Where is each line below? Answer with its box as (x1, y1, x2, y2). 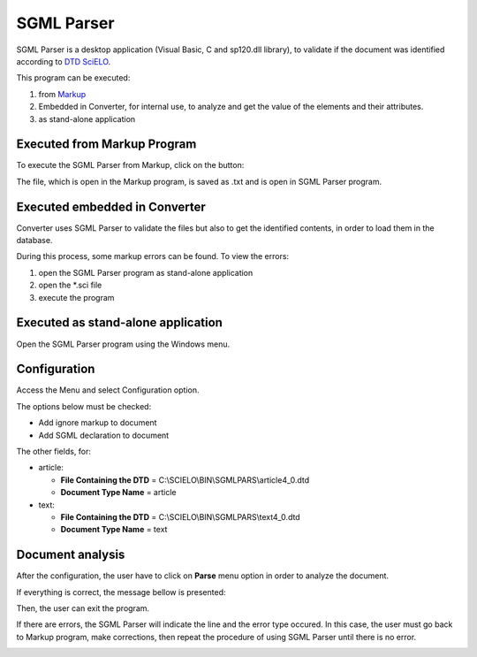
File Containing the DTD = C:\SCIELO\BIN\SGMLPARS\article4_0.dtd (60, 474, 309, 485)
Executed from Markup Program (16, 137, 197, 152)
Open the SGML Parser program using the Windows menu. (16, 339, 231, 349)
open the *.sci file (38, 279, 102, 291)
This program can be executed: (16, 73, 131, 83)
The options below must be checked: (16, 401, 152, 411)
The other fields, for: (16, 447, 92, 457)
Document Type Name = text (60, 524, 168, 535)
